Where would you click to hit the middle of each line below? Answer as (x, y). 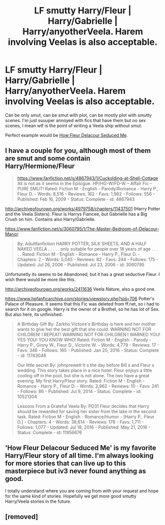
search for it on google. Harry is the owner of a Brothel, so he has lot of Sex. (82, 309)
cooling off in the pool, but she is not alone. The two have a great (83, 375)
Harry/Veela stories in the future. (38, 501)
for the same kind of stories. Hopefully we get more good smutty (71, 496)
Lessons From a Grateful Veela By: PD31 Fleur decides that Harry (83, 406)
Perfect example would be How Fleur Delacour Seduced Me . (66, 135)
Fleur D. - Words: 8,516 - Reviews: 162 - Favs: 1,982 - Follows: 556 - (86, 194)
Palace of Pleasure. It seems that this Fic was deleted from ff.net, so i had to (82, 304)
